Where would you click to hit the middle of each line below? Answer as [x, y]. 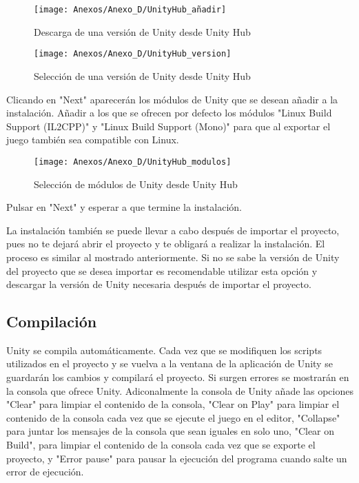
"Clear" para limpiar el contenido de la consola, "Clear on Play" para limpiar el [173, 404]
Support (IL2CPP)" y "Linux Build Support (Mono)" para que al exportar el [168, 126]
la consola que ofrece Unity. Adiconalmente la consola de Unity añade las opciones [180, 390]
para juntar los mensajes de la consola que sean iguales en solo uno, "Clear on [171, 431]
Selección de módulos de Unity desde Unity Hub [136, 184]
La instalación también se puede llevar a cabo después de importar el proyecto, [173, 230]
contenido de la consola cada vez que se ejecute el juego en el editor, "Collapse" [173, 417]
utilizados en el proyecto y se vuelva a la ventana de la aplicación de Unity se [170, 363]
